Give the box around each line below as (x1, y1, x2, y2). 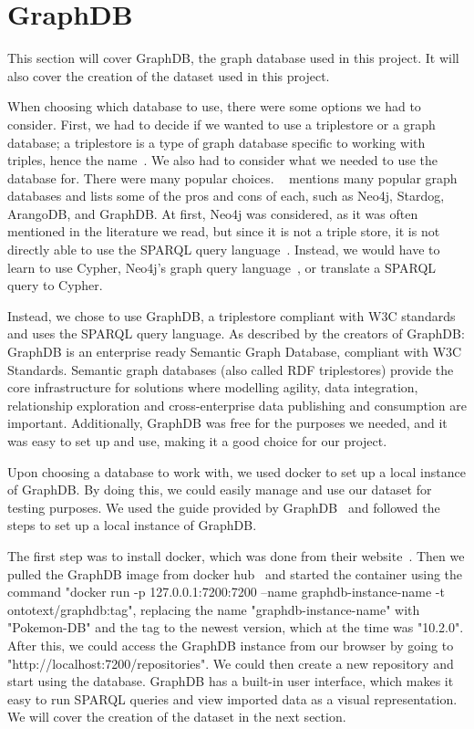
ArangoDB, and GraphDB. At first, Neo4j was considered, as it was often (7, 203, 418, 223)
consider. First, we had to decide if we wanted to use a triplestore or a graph (7, 114, 436, 133)
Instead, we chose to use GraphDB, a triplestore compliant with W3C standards (7, 306, 456, 325)
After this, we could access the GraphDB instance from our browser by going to (7, 635, 454, 654)
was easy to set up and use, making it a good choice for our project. (7, 432, 387, 450)
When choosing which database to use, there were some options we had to (7, 97, 421, 116)
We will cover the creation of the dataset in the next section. (7, 707, 346, 726)
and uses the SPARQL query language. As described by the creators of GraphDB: (7, 324, 465, 343)
